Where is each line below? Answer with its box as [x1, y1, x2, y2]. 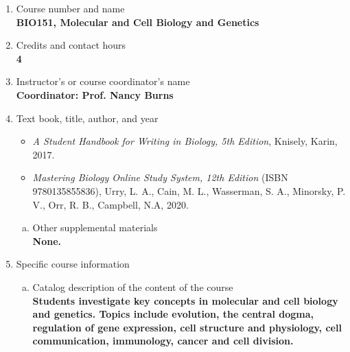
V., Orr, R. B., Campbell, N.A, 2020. [32, 197, 189, 211]
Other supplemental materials [32, 220, 158, 235]
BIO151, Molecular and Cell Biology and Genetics [16, 14, 259, 29]
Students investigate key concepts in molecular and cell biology [32, 293, 338, 307]
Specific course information [16, 257, 130, 271]
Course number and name [16, 1, 125, 15]
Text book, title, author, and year [16, 110, 159, 125]
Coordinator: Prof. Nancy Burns [16, 87, 174, 102]
